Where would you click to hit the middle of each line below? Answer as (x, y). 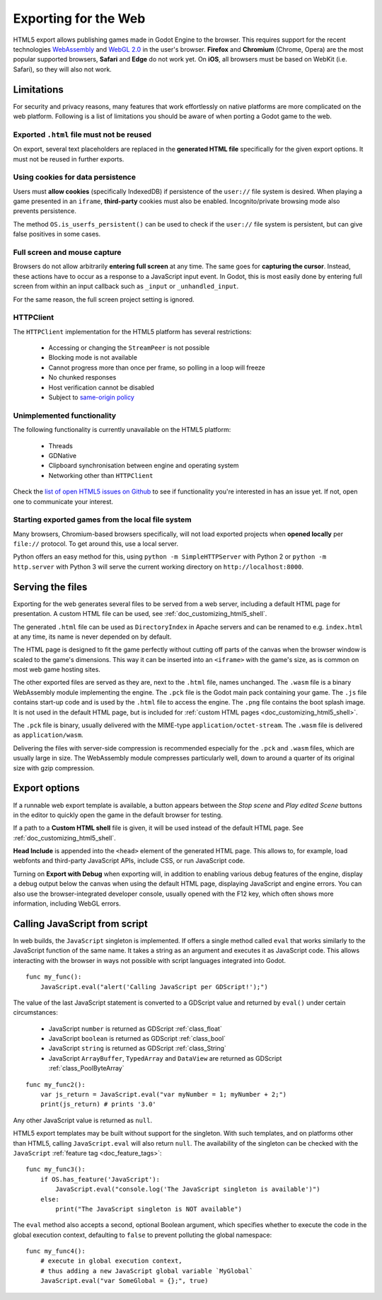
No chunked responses (82, 377)
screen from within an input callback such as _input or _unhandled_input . (126, 286)
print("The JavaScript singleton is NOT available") (149, 1209)
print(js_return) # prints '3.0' (98, 1104)
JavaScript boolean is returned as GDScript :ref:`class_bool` (137, 1039)
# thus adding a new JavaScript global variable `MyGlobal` (147, 1271)
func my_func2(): (56, 1084)
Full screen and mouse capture (67, 253)
